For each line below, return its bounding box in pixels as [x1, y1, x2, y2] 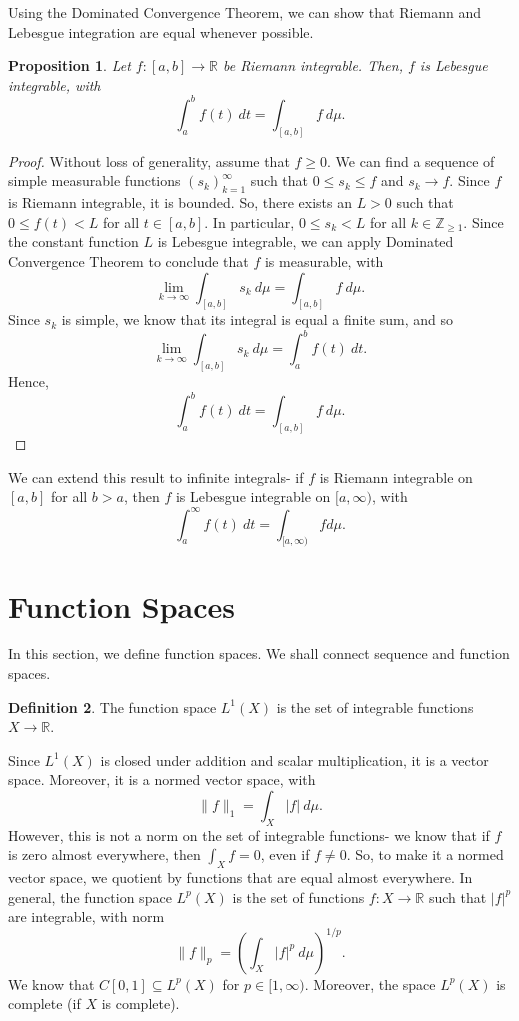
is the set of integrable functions [276, 696, 474, 717]
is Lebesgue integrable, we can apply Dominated [157, 231, 454, 252]
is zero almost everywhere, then [8, 844, 201, 865]
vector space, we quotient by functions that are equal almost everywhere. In [8, 867, 473, 888]
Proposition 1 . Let [8, 55, 131, 76]
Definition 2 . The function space [8, 696, 217, 717]
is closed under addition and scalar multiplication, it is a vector [100, 749, 489, 770]
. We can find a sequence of [327, 150, 495, 171]
